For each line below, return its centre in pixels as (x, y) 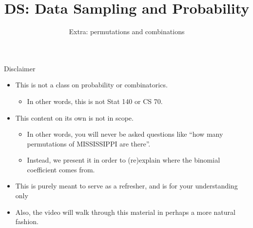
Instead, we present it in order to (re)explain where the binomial (124, 160)
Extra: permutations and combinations (127, 31)
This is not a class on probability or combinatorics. (91, 85)
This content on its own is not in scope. (74, 117)
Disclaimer (20, 68)
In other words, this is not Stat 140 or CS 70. (95, 101)
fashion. (27, 221)
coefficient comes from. (61, 169)
